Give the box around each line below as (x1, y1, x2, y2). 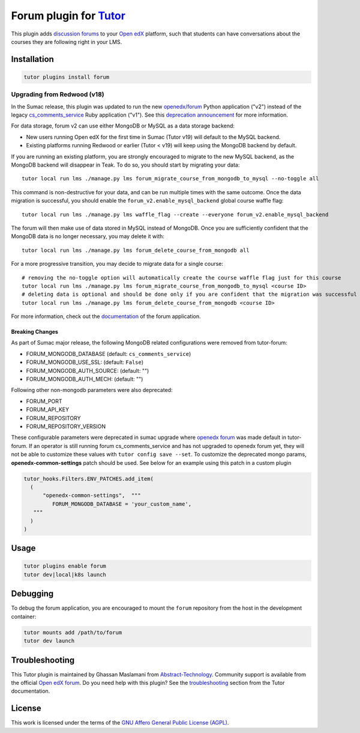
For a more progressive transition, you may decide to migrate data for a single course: (11, 260, 224, 268)
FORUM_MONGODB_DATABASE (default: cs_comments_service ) (26, 350, 191, 357)
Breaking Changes (11, 328, 58, 336)
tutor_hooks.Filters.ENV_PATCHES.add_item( (23, 475, 154, 482)
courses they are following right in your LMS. (11, 38, 122, 45)
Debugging (11, 589, 54, 599)
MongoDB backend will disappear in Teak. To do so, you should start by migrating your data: (11, 161, 240, 168)
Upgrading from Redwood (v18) (11, 90, 104, 99)
